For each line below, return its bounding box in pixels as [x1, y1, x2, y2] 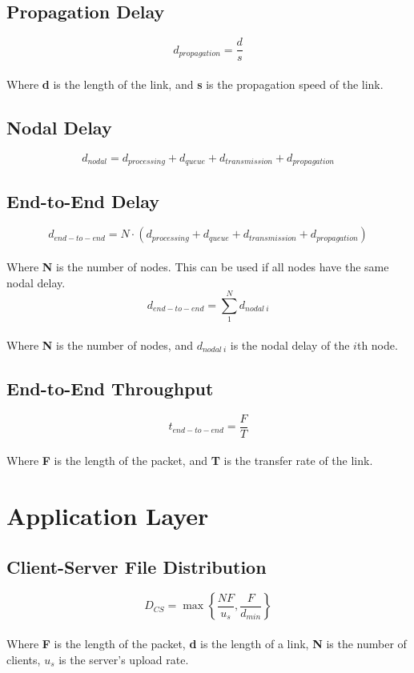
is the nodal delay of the [230, 336, 350, 353]
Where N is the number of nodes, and [6, 336, 193, 353]
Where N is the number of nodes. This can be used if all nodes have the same [6, 258, 389, 274]
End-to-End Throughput [6, 375, 214, 400]
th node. [356, 336, 398, 353]
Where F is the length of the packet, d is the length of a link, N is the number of [6, 635, 407, 652]
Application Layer [6, 499, 209, 532]
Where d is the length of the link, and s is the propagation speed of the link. [6, 75, 384, 92]
